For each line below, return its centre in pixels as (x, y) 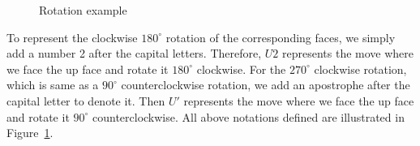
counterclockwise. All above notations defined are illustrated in (248, 116)
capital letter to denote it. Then (86, 100)
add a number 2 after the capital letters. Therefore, (134, 53)
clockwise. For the (241, 69)
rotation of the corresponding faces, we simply (281, 37)
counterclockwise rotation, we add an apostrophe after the (266, 85)
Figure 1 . (30, 133)
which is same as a (53, 85)
